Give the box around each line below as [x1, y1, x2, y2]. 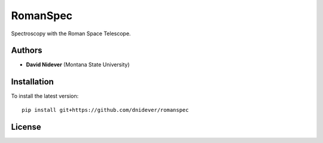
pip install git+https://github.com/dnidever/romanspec [22, 107, 189, 113]
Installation [11, 77, 54, 87]
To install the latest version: [11, 93, 79, 100]
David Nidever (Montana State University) [26, 61, 130, 68]
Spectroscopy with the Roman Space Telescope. [11, 30, 131, 37]
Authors [11, 45, 42, 56]
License [11, 121, 41, 132]
